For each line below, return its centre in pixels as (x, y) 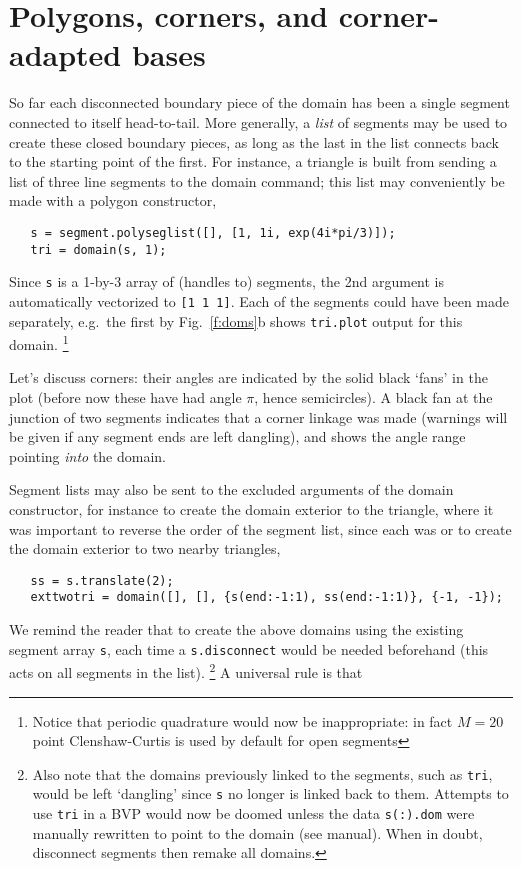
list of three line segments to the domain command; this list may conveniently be (257, 180)
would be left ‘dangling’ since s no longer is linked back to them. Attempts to (270, 793)
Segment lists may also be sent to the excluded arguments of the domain (231, 489)
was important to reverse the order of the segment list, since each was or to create (260, 528)
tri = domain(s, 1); (98, 249)
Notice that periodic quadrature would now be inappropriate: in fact (242, 720)
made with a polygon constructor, (113, 200)
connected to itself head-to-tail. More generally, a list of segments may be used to (258, 121)
